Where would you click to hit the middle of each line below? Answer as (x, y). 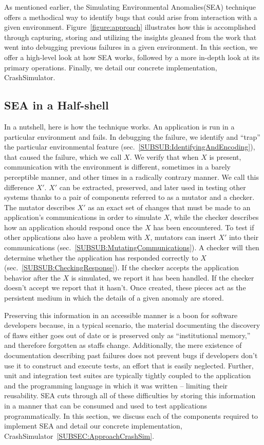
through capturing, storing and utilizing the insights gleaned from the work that (130, 37)
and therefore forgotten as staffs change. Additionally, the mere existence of (123, 345)
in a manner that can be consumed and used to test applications (106, 405)
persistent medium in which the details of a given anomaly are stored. (114, 298)
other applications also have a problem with (73, 237)
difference (19, 187)
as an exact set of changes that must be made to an (169, 207)
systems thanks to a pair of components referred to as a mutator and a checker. (129, 197)
